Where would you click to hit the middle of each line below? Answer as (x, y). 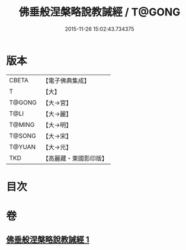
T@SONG (23, 136)
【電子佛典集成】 (66, 81)
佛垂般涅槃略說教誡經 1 (48, 240)
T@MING (22, 124)
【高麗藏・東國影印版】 (75, 158)
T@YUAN (23, 147)
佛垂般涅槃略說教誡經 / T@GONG (100, 12)
